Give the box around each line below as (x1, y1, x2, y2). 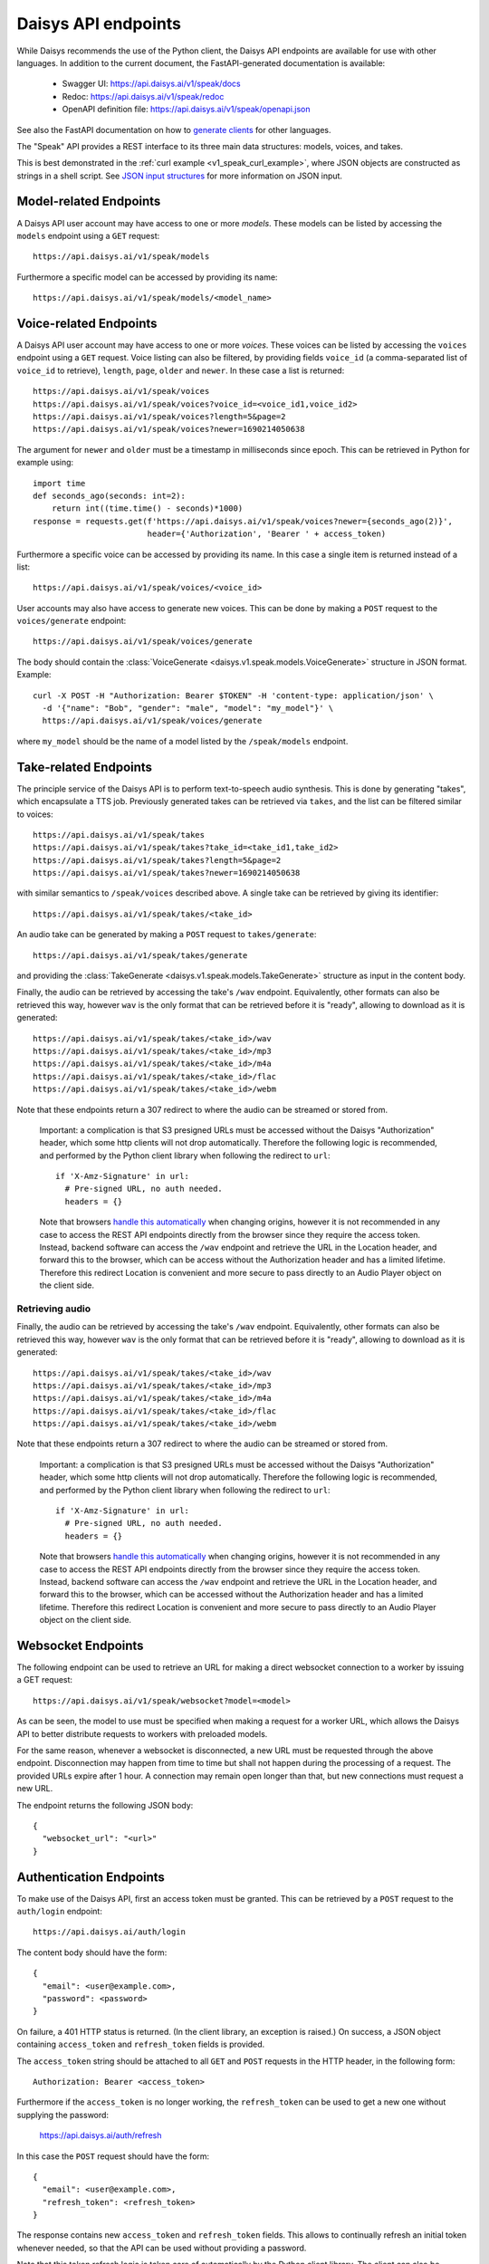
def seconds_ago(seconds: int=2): (33, 490, 186, 501)
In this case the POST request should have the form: (16, 2151, 210, 2162)
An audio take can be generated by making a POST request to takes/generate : (16, 929, 317, 940)
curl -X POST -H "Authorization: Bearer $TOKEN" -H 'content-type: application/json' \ (33, 690, 435, 701)
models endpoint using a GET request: (16, 230, 160, 241)
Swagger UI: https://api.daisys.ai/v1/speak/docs (62, 78, 241, 90)
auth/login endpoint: (16, 1906, 103, 1917)
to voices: (16, 809, 53, 820)
